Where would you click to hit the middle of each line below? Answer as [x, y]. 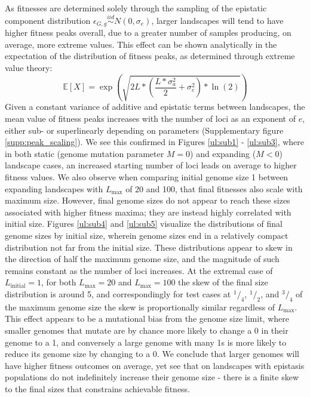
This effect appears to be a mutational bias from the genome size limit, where [147, 318]
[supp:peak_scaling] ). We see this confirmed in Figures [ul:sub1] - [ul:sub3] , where [155, 142]
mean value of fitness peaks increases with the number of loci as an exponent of [151, 119]
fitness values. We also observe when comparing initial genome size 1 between [147, 177]
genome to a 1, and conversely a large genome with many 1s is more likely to [146, 342]
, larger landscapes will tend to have [217, 20]
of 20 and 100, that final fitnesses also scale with [214, 188]
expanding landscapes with [54, 188]
